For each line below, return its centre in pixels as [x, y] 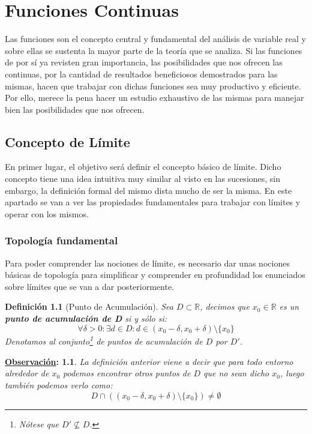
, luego [292, 373]
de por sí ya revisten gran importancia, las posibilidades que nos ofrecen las [144, 62]
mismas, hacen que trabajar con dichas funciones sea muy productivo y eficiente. [153, 86]
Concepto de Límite [67, 141]
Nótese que [39, 423]
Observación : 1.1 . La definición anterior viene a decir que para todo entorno [149, 361]
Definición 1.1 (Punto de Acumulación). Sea [89, 306]
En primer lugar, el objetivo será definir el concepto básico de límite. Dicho [143, 167]
